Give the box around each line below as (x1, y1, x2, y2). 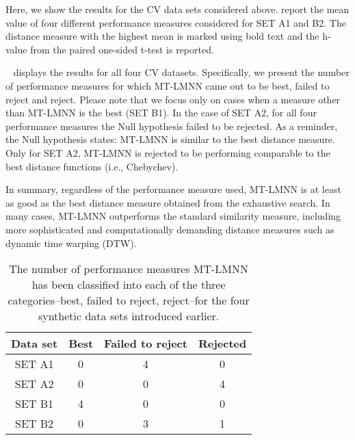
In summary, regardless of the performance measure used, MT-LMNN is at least (5, 182, 341, 196)
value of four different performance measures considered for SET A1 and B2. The (5, 15, 346, 29)
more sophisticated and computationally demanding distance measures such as (5, 222, 334, 236)
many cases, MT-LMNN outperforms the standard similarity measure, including (5, 209, 341, 223)
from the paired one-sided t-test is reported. (30, 42, 214, 56)
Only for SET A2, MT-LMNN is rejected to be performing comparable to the (5, 145, 330, 159)
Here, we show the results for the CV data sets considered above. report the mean (5, 2, 350, 16)
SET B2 (15, 415, 54, 432)
